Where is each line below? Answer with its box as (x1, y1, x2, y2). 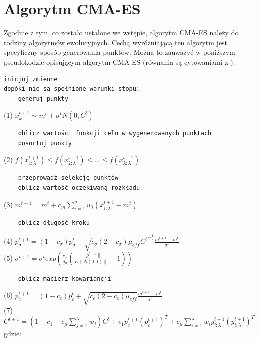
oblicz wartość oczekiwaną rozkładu (18, 184, 140, 192)
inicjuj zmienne (4, 75, 58, 83)
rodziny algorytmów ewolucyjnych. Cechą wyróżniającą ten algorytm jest (4, 37, 228, 47)
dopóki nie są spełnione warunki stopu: (4, 85, 140, 93)
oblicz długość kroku (18, 219, 90, 226)
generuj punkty (18, 95, 68, 102)
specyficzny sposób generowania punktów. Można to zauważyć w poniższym (4, 47, 235, 57)
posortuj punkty (18, 139, 72, 147)
